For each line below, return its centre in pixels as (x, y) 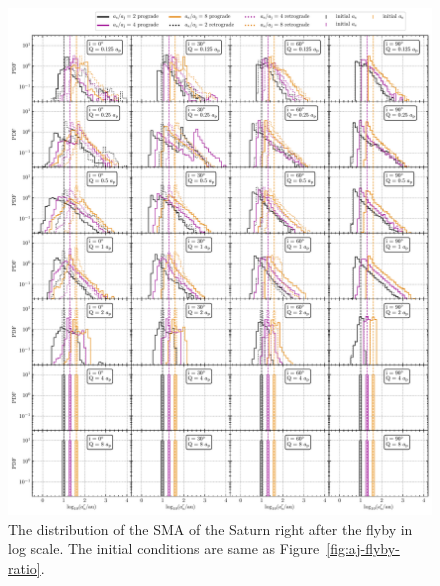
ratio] (24, 567)
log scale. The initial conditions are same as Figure (164, 548)
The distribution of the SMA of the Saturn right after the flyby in (210, 528)
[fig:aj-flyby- (363, 548)
